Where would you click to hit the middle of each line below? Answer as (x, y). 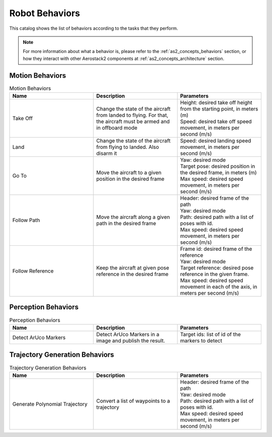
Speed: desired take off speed (216, 121)
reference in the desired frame (132, 274)
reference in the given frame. (215, 274)
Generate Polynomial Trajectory (50, 404)
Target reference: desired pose (217, 268)
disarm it (107, 153)
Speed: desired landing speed (216, 141)
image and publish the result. (131, 341)
